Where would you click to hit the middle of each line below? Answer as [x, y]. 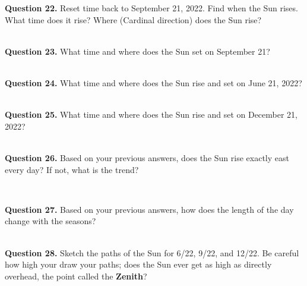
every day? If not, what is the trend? [72, 169]
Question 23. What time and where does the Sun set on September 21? [137, 51]
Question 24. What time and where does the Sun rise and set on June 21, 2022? [153, 82]
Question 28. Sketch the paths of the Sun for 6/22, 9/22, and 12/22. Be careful [152, 252]
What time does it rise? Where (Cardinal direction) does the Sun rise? [133, 19]
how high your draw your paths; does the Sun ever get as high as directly [138, 264]
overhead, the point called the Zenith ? [76, 276]
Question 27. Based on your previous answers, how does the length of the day [149, 209]
